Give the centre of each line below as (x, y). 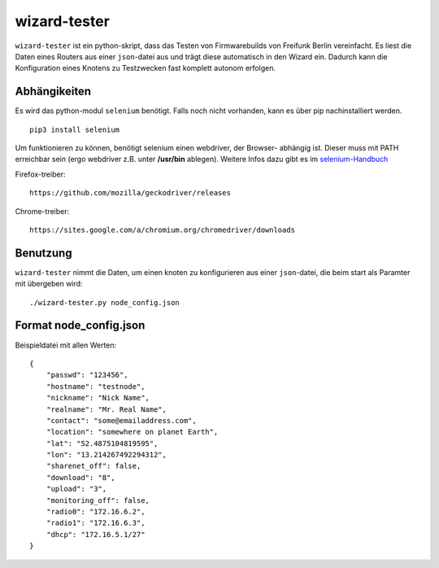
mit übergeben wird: (49, 284)
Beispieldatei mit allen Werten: (66, 345)
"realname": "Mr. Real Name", (106, 409)
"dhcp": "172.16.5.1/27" (96, 534)
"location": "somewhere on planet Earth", (132, 432)
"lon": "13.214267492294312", (106, 455)
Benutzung (43, 253)
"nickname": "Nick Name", (98, 398)
